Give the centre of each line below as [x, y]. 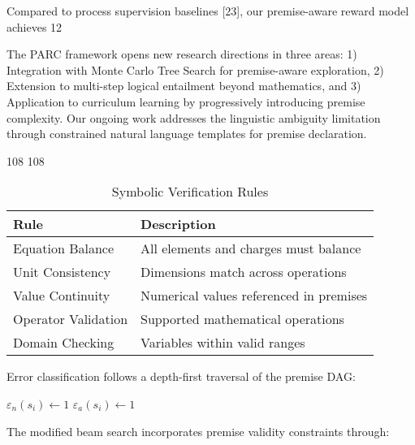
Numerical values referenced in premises [254, 296]
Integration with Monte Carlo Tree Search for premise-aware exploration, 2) [195, 69]
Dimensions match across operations [244, 272]
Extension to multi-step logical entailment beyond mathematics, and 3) [184, 86]
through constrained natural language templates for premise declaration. [187, 134]
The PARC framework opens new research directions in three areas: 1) [182, 54]
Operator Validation [71, 319]
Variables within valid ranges [223, 343]
